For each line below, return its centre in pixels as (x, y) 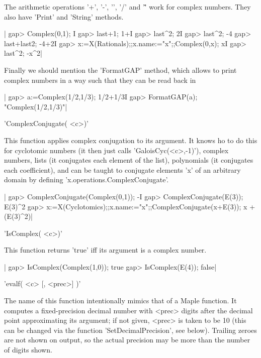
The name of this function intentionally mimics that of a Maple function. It (120, 301)
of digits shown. (28, 350)
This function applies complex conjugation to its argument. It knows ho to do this (131, 140)
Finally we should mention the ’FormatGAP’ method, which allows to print (120, 70)
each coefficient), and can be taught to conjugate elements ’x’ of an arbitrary (122, 169)
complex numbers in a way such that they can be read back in (100, 80)
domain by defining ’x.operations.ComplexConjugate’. (86, 180)
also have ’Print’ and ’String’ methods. (64, 16)
